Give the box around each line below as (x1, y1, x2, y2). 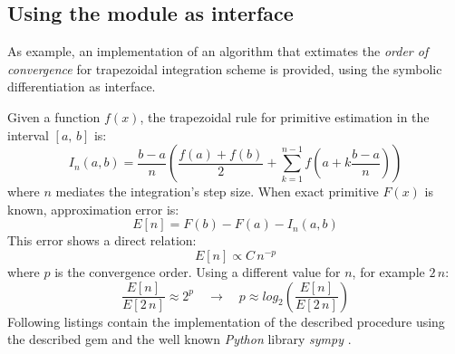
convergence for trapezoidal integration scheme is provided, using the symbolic (7, 59, 442, 78)
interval (7, 125, 49, 144)
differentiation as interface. (7, 77, 156, 96)
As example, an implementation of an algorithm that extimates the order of (7, 42, 429, 61)
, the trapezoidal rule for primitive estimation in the (140, 107, 430, 126)
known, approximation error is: (7, 199, 179, 218)
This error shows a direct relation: (7, 231, 197, 250)
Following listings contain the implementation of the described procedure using (7, 311, 445, 330)
